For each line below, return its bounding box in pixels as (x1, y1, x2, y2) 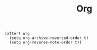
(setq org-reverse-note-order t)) (9, 40, 82, 45)
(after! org (5, 31, 30, 36)
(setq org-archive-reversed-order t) (9, 35, 89, 40)
